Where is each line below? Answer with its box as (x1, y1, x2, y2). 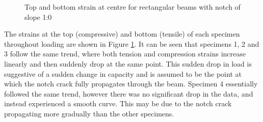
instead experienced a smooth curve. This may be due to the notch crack (4, 98, 232, 109)
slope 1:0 (24, 11, 52, 22)
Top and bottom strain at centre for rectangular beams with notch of (24, 2, 241, 12)
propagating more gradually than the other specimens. (4, 108, 174, 118)
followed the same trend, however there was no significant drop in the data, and (4, 88, 253, 99)
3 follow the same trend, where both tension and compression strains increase (4, 48, 246, 59)
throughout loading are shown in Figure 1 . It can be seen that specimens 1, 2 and (4, 38, 259, 49)
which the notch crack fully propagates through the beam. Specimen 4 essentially (4, 78, 258, 89)
